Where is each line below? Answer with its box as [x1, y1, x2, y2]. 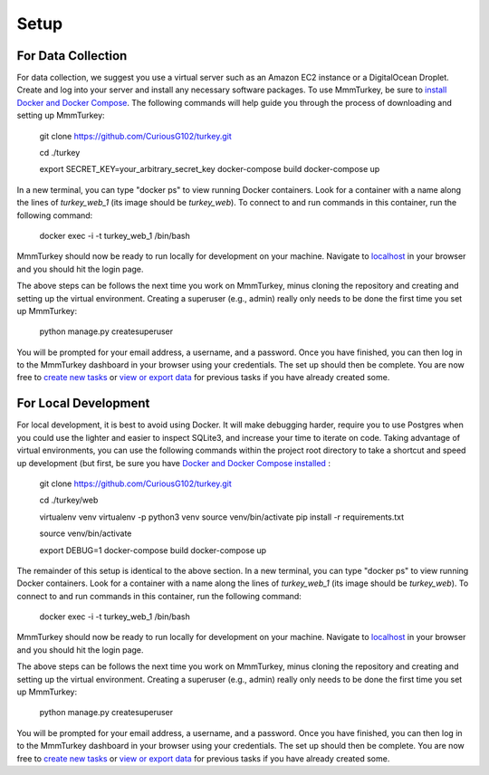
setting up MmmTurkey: [16, 110, 105, 121]
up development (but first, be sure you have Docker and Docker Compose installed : [16, 457, 331, 468]
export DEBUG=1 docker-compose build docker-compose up [39, 544, 267, 556]
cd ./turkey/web [39, 494, 99, 506]
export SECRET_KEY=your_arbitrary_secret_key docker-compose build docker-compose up [39, 164, 380, 175]
